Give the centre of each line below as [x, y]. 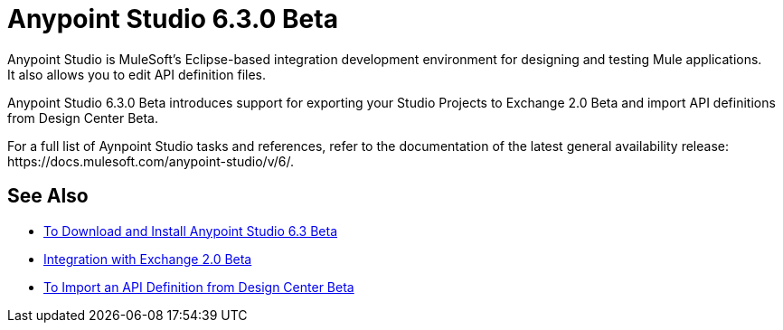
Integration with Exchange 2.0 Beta [148, 259]
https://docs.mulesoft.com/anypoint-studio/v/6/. [151, 161]
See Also [48, 196]
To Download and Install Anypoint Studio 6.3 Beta [190, 231]
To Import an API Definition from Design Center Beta [199, 287]
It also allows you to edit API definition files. [137, 74]
